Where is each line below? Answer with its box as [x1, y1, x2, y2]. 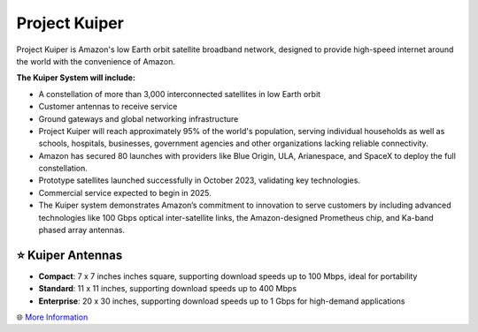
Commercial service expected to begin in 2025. [38, 187, 212, 198]
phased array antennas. [38, 225, 126, 236]
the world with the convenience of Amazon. [16, 56, 176, 66]
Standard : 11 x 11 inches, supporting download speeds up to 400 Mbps [38, 283, 297, 294]
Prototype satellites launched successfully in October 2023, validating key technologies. [38, 175, 360, 185]
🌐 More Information [16, 312, 89, 322]
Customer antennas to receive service [38, 102, 178, 112]
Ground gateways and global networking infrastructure [38, 113, 239, 124]
